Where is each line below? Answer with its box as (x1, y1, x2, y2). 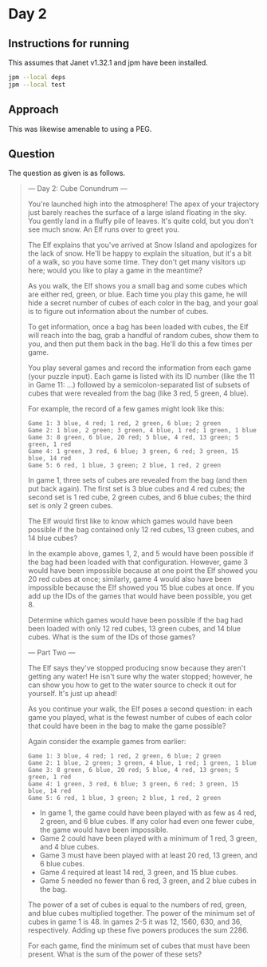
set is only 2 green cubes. (27, 501, 113, 511)
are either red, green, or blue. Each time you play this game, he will (27, 289, 248, 300)
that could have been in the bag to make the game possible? (27, 721, 226, 731)
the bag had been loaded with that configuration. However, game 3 (27, 557, 249, 567)
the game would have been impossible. (39, 825, 169, 835)
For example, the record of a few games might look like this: (27, 404, 225, 414)
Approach (8, 103, 59, 117)
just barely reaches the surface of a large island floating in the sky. (27, 208, 247, 217)
